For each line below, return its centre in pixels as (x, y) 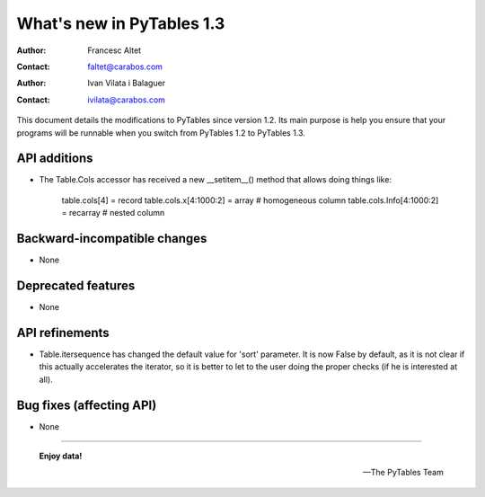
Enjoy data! (61, 456)
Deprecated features (76, 285)
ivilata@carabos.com (127, 100)
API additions (55, 159)
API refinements (63, 333)
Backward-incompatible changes (112, 239)
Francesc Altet (115, 50)
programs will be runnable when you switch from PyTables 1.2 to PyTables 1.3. (161, 133)
